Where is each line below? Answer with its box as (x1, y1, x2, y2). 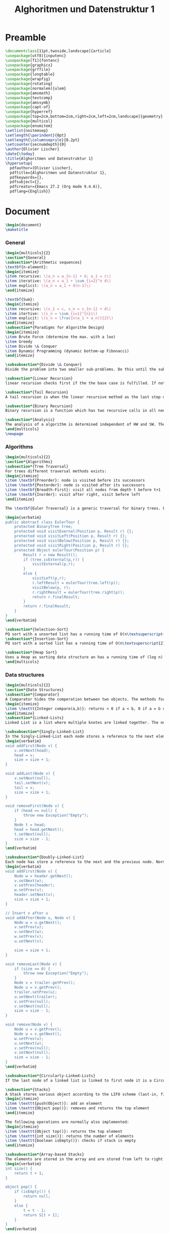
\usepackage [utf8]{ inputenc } (5, 53, 66, 58)
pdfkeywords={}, (10, 175, 44, 180)
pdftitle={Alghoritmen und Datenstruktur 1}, (10, 170, 107, 175)
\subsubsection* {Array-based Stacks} (5, 1152, 84, 1157)
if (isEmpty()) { (14, 1189, 51, 1194)
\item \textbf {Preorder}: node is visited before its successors (5, 478, 145, 483)
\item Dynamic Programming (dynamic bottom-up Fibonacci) (5, 348, 129, 353)
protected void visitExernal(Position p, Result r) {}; (14, 529, 134, 534)
